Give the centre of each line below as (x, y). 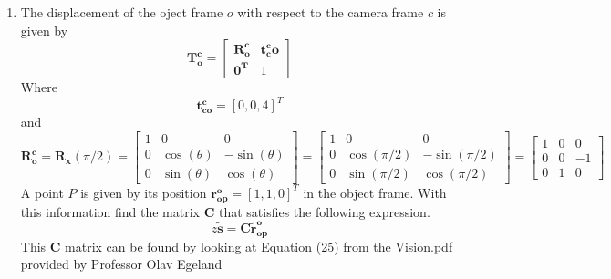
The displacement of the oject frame (122, 12)
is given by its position (144, 192)
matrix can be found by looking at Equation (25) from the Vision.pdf (259, 246)
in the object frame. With (375, 192)
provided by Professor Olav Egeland (121, 264)
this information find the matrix (110, 211)
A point (42, 192)
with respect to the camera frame (331, 12)
